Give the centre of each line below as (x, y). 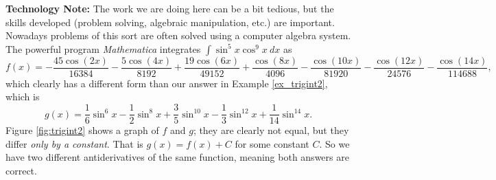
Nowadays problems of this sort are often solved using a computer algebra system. (178, 35)
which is (23, 97)
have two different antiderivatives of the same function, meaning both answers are (177, 157)
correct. (21, 170)
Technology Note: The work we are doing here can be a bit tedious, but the (170, 8)
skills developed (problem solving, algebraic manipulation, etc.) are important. (170, 22)
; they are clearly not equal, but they (271, 130)
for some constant (272, 143)
